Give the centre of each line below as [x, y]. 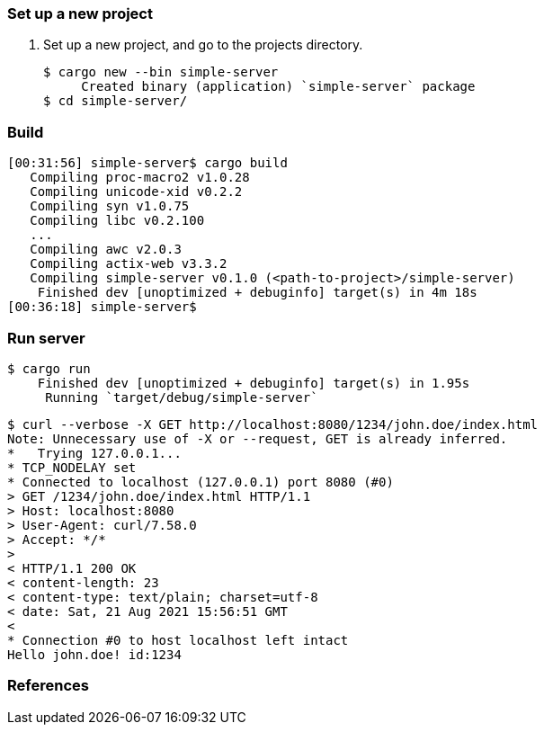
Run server [46, 338]
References [48, 686]
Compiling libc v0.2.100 [117, 221]
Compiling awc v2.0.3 [106, 250]
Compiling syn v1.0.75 [110, 206]
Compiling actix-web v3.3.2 [129, 264]
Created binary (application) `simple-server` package [278, 87]
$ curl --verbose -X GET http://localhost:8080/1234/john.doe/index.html [273, 424]
